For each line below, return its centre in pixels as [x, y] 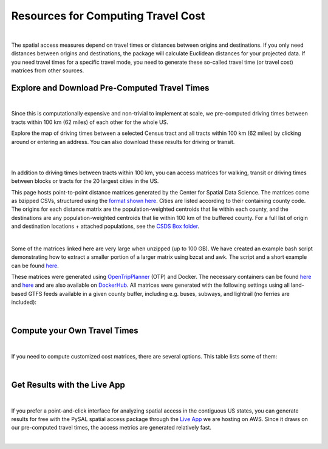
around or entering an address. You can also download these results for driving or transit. [123, 142]
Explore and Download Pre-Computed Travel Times [110, 88]
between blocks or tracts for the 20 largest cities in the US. [85, 181]
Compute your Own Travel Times [75, 331]
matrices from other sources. [48, 70]
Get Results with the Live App [68, 385]
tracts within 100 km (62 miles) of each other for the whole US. [90, 122]
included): [24, 302]
